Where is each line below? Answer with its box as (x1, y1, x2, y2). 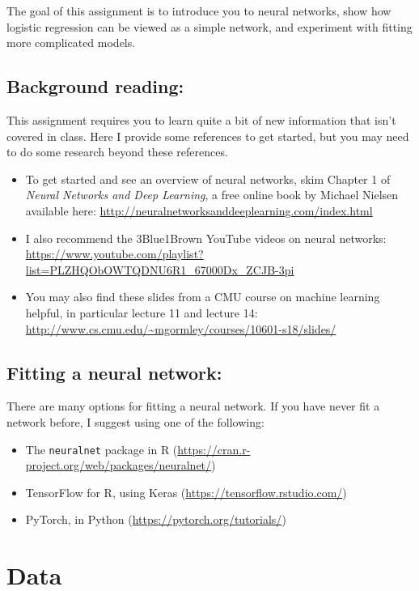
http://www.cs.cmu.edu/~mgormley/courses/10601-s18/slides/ (25, 320, 336, 337)
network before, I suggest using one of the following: (6, 413, 265, 430)
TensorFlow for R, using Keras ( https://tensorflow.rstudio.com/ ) (25, 483, 347, 500)
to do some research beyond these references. (6, 143, 228, 160)
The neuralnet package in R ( (25, 440, 178, 457)
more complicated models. (6, 34, 136, 51)
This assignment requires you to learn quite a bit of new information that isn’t (6, 111, 396, 128)
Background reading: (6, 74, 184, 99)
